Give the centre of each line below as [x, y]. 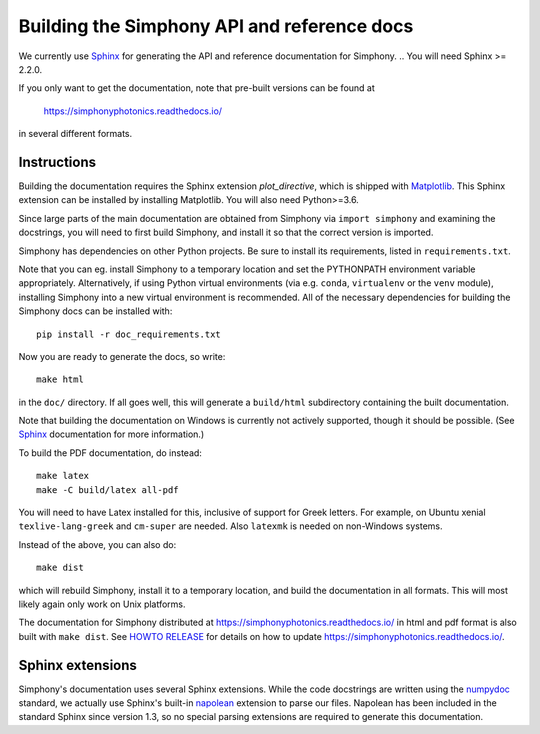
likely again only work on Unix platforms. [102, 604]
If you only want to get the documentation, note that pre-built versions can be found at [196, 88]
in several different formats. [75, 134]
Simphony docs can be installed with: [95, 311]
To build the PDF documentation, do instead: [110, 452]
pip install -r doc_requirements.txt [129, 334]
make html [60, 379]
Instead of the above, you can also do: [97, 544]
